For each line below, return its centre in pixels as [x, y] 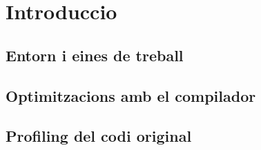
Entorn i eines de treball [95, 55]
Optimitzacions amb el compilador [131, 95]
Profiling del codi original [99, 136]
